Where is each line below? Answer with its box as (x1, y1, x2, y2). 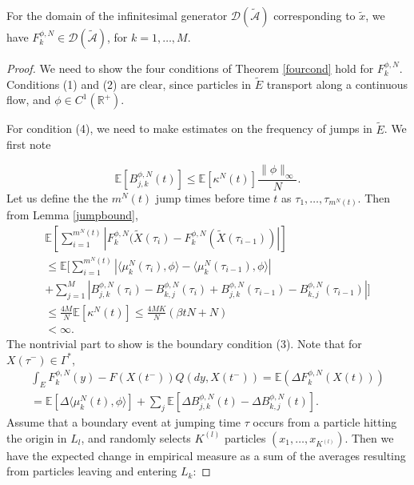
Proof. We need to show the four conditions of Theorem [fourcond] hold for (6, 60, 374, 76)
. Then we (344, 429, 394, 446)
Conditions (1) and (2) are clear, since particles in (6, 75, 252, 92)
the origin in (6, 429, 67, 446)
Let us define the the (6, 189, 109, 206)
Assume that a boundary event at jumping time (6, 414, 241, 430)
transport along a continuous (266, 75, 408, 92)
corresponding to (273, 7, 356, 23)
